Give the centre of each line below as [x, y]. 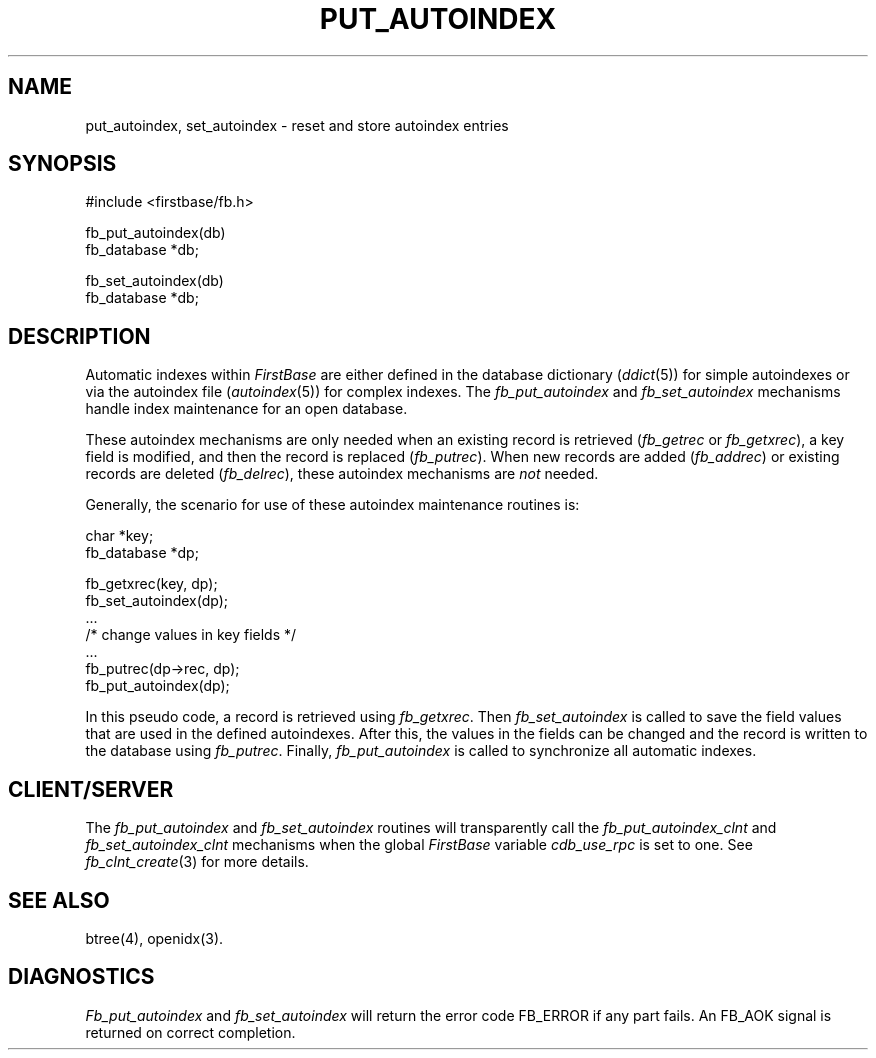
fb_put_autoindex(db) [155, 233]
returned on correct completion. [190, 1032]
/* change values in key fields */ [191, 635]
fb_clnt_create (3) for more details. [197, 862]
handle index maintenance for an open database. [246, 409]
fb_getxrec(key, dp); [151, 584]
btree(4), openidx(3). [154, 938]
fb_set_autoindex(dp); [157, 601]
